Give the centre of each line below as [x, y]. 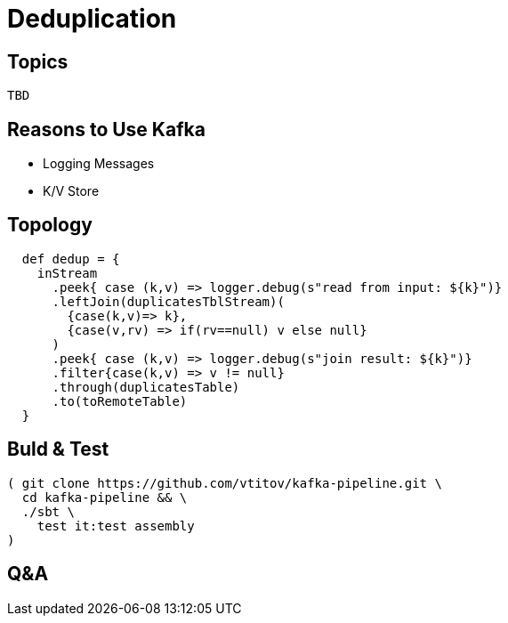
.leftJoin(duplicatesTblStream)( [168, 301]
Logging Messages [99, 164]
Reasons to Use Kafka [106, 129]
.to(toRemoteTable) [120, 401]
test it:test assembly [116, 526]
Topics [38, 61]
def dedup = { [71, 259]
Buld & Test [58, 449]
